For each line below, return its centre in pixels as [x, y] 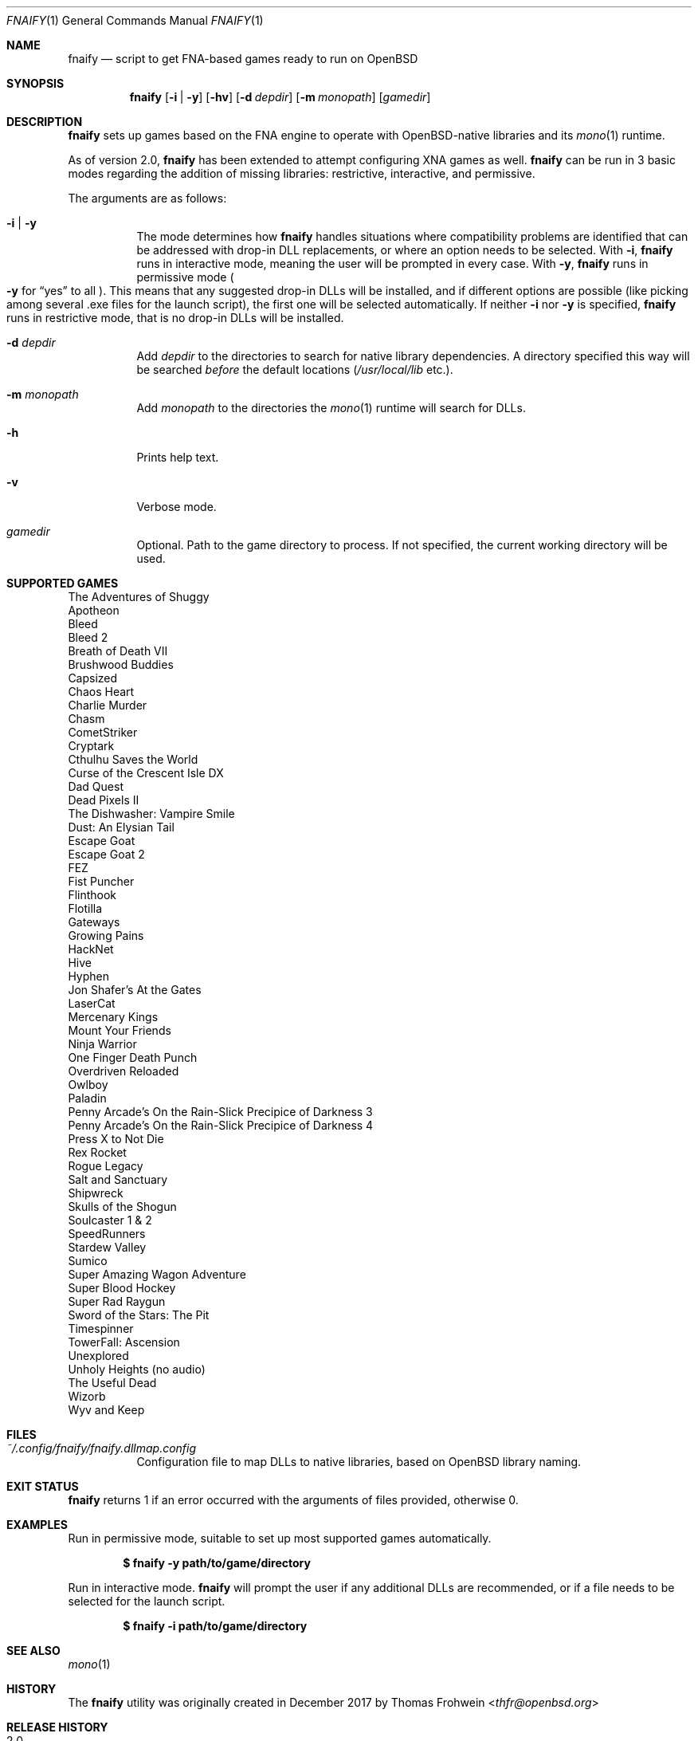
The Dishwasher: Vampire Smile [151, 814]
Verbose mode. [176, 507]
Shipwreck [96, 1193]
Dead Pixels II [104, 800]
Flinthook [92, 895]
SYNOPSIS [35, 83]
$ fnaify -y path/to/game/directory [217, 1563]
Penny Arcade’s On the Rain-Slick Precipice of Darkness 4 [221, 1125]
